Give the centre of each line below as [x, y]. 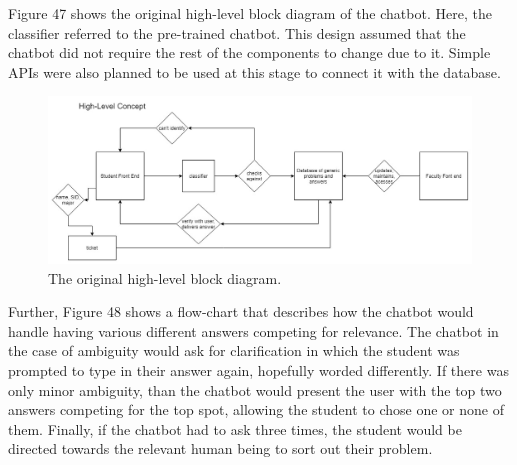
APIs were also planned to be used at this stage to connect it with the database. [254, 71]
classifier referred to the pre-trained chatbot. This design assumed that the [237, 32]
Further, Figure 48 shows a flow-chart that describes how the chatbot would [241, 311]
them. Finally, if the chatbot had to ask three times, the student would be [235, 428]
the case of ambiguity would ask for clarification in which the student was [234, 350]
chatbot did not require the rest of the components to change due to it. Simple [249, 52]
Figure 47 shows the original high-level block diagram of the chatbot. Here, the [250, 13]
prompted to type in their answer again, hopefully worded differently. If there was [258, 370]
